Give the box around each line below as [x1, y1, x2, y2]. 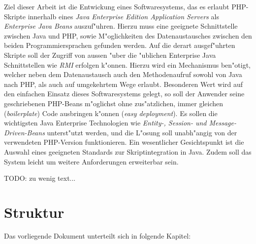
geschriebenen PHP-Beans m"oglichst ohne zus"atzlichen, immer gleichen [4, 98, 224, 108]
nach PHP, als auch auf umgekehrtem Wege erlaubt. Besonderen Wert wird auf [4, 79, 243, 89]
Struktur [4, 202, 64, 222]
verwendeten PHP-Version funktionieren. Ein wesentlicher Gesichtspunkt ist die [4, 137, 244, 147]
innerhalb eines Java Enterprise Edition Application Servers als [28, 11, 219, 21]
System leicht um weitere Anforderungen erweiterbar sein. [4, 156, 179, 166]
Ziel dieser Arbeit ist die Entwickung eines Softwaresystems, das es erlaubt [4, 1, 229, 11]
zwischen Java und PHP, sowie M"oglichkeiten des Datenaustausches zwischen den [4, 30, 252, 41]
